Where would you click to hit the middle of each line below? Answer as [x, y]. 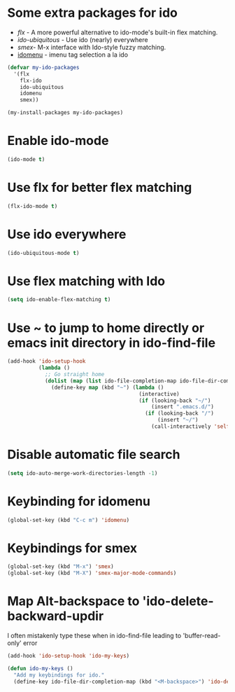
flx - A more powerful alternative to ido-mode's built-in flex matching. [117, 32]
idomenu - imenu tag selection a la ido [72, 55]
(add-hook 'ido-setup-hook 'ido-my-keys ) [69, 656]
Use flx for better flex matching [100, 188]
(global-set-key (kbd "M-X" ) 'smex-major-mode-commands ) [92, 573]
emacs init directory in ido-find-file [111, 343]
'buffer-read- [202, 636]
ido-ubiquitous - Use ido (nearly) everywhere [83, 39]
